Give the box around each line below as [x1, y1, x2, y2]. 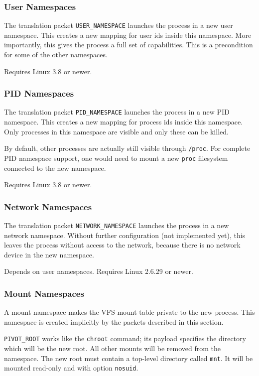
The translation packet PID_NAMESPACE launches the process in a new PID [4, 107, 230, 117]
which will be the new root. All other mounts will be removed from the [4, 343, 221, 354]
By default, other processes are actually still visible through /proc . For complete [4, 143, 251, 153]
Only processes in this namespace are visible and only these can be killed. [4, 126, 229, 136]
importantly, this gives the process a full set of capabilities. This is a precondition [4, 39, 253, 50]
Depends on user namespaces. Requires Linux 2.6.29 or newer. [4, 266, 193, 276]
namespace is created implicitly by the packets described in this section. [4, 316, 224, 327]
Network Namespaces [4, 200, 92, 213]
